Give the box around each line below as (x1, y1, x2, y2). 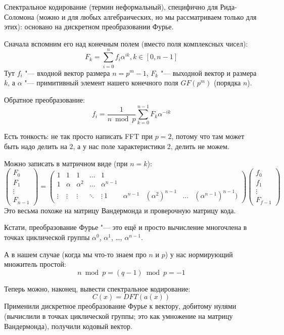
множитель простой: (4, 259, 66, 269)
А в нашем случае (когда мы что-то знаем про (4, 249, 147, 259)
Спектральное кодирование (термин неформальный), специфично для (4, 2, 218, 12)
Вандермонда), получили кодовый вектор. (4, 320, 132, 331)
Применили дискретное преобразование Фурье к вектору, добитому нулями (4, 301, 236, 311)
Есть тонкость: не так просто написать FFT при (4, 131, 153, 141)
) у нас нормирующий (165, 249, 233, 259)
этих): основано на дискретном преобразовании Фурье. (4, 21, 174, 32)
